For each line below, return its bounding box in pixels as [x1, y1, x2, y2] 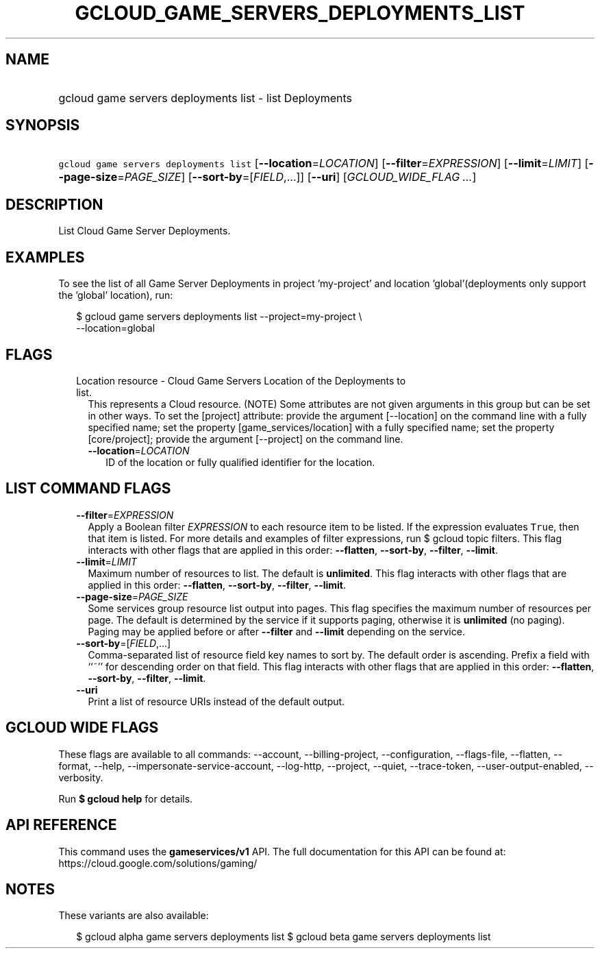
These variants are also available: [58, 909, 209, 922]
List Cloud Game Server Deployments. [58, 225, 231, 237]
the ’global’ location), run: [58, 289, 173, 302]
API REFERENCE [5, 816, 117, 834]
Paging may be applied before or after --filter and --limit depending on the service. [88, 625, 465, 637]
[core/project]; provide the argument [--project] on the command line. [88, 432, 403, 445]
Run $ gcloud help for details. [58, 792, 193, 805]
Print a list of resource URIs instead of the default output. [88, 695, 345, 707]
